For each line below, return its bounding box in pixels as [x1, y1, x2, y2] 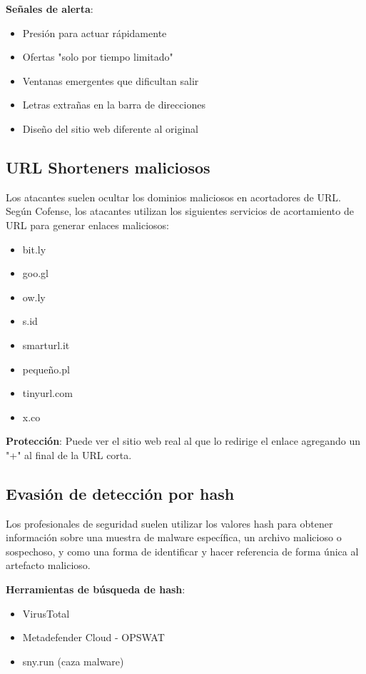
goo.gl [22, 266, 49, 281]
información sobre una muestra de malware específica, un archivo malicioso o [6, 530, 342, 545]
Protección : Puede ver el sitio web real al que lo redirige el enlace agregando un [6, 433, 361, 448]
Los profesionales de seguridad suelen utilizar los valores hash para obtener [6, 515, 333, 530]
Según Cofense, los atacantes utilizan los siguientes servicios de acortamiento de [6, 203, 354, 218]
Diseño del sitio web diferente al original [22, 121, 198, 136]
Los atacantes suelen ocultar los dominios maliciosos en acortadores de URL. [6, 189, 341, 204]
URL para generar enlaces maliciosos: [6, 217, 169, 232]
